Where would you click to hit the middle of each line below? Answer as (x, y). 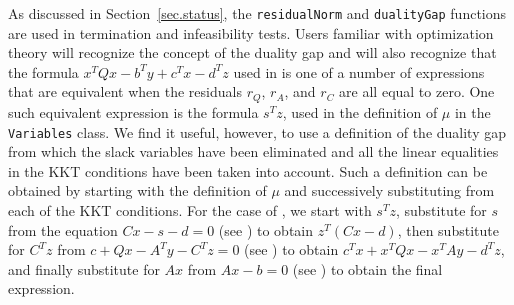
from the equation (63, 229)
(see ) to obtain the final (367, 268)
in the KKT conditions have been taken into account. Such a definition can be (248, 170)
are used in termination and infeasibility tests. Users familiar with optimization (251, 32)
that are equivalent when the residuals (125, 91)
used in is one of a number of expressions (359, 71)
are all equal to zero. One (417, 91)
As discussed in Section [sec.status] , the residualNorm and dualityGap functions (257, 13)
